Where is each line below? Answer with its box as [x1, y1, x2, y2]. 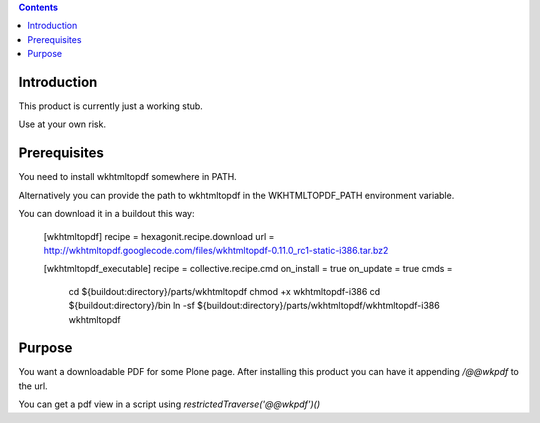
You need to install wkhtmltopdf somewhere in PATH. [18, 171, 237, 183]
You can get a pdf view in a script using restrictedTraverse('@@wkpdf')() [18, 398, 321, 410]
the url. [18, 380, 49, 392]
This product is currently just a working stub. [18, 100, 204, 112]
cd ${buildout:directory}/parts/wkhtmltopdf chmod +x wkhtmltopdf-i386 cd [68, 285, 381, 297]
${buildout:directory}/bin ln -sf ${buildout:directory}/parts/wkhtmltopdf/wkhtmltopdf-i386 [68, 300, 440, 312]
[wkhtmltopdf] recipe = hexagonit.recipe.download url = [43, 230, 275, 242]
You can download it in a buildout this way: [18, 208, 195, 220]
